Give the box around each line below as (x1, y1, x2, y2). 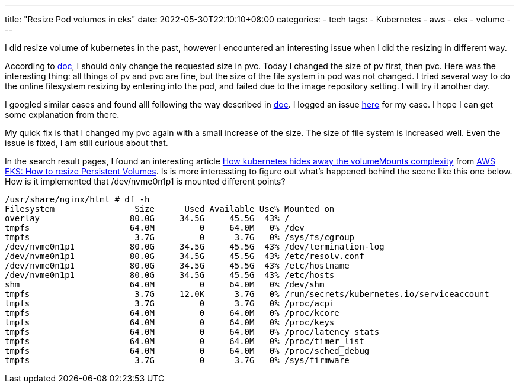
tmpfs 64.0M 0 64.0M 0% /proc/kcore (5, 308, 339, 318)
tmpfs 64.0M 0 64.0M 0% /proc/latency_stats (5, 327, 380, 337)
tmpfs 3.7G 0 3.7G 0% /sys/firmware (5, 355, 350, 365)
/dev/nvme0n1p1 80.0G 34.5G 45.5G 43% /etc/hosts (5, 270, 335, 280)
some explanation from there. (5, 109, 120, 119)
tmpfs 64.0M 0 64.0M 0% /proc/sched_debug (5, 346, 370, 355)
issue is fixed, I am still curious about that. (5, 138, 168, 148)
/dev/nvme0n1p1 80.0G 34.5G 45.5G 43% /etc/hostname (5, 261, 350, 270)
